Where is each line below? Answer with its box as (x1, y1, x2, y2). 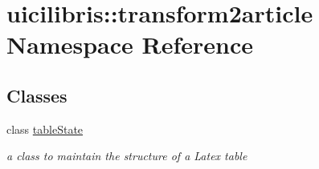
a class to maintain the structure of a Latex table (6, 147, 247, 164)
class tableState (6, 120, 84, 137)
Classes (6, 82, 67, 107)
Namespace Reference (6, 28, 253, 61)
